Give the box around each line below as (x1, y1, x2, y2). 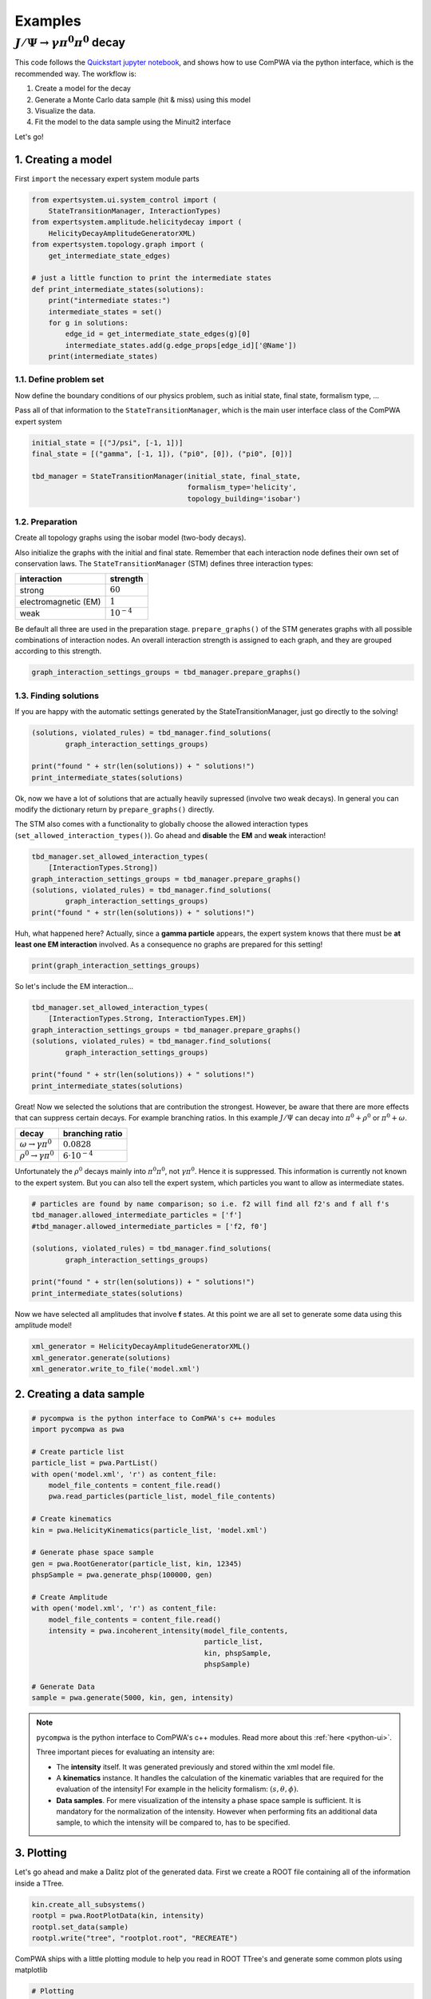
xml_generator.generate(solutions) (31, 1353, 171, 1363)
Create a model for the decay (34, 84, 132, 94)
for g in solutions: (48, 318, 129, 327)
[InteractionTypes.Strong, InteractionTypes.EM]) (48, 1014, 247, 1023)
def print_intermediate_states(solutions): (31, 285, 205, 293)
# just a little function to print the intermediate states (31, 273, 272, 283)
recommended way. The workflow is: (14, 69, 137, 78)
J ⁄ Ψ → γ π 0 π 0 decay (14, 33, 125, 50)
